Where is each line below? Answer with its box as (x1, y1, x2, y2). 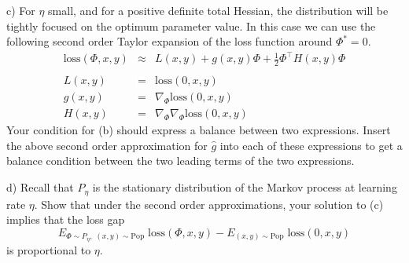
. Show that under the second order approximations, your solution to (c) (34, 195, 384, 212)
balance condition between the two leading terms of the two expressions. (6, 152, 355, 169)
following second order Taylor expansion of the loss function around (6, 33, 333, 49)
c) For (6, 2, 35, 18)
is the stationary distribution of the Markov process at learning (92, 179, 397, 195)
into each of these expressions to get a (219, 137, 403, 153)
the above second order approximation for (6, 137, 208, 153)
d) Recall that (6, 179, 74, 195)
